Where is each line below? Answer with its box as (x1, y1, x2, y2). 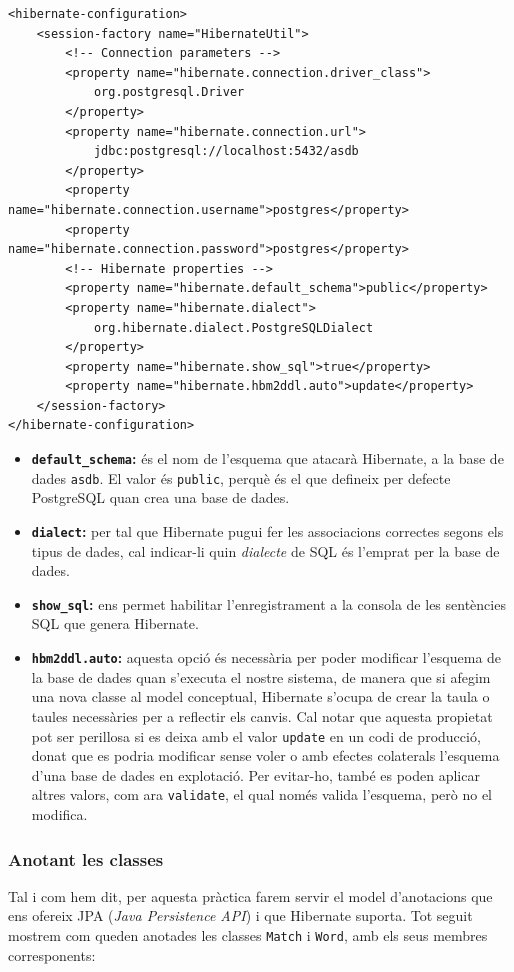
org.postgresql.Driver (93, 85, 245, 100)
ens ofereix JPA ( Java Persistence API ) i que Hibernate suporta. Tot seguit (8, 905, 473, 926)
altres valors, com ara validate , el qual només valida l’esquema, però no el (31, 784, 492, 805)
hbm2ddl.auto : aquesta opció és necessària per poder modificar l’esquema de (31, 647, 502, 668)
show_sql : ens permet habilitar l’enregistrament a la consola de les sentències (31, 593, 506, 614)
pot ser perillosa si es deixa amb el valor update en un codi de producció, (31, 725, 481, 746)
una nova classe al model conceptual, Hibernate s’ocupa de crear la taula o (31, 686, 490, 707)
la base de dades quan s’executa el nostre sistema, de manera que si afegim (31, 666, 491, 687)
